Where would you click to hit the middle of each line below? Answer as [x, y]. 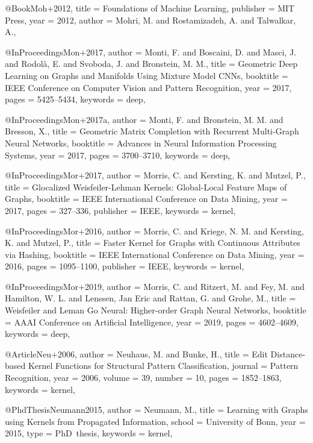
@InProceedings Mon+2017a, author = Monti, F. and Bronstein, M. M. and [144, 119]
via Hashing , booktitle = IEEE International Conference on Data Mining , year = [155, 254]
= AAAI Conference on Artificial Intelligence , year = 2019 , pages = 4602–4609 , [152, 322]
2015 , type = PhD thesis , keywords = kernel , [89, 433]
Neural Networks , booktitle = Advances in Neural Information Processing [141, 143]
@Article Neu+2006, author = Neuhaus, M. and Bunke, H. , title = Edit [136, 353]
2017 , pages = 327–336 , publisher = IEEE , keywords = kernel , [120, 210]
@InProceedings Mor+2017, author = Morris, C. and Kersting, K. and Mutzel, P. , [155, 175]
